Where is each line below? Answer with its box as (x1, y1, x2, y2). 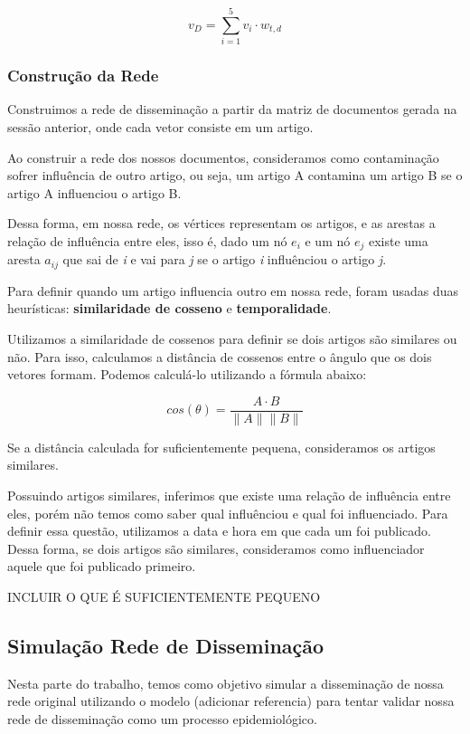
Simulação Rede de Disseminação (7, 631, 324, 659)
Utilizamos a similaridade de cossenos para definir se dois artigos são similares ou (7, 329, 457, 348)
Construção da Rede (7, 64, 159, 87)
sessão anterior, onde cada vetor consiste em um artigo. (7, 117, 314, 136)
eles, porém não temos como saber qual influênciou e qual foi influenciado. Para (7, 503, 448, 522)
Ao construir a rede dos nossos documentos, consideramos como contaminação (7, 148, 439, 167)
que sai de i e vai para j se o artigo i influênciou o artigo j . (62, 250, 387, 269)
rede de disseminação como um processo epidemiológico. (7, 709, 317, 728)
